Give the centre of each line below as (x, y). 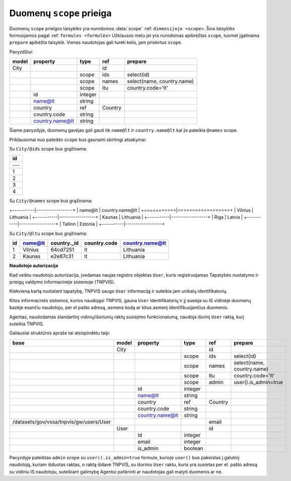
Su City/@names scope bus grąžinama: (51, 201)
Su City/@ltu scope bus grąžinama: (48, 233)
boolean (194, 448)
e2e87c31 (62, 256)
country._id (65, 243)
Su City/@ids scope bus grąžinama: (48, 149)
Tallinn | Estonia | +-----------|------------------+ (114, 224)
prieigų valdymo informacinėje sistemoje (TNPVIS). (62, 282)
